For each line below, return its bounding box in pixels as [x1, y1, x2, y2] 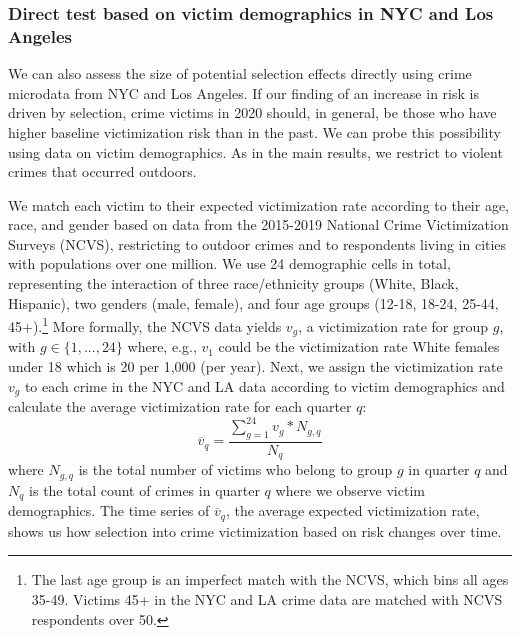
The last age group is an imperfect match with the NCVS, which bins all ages [31, 569, 509, 590]
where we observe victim [275, 479, 425, 500]
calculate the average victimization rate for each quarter [8, 396, 352, 417]
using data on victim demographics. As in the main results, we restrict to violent [8, 141, 503, 162]
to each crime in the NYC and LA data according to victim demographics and [24, 375, 505, 396]
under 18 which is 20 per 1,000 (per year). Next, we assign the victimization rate [8, 355, 503, 376]
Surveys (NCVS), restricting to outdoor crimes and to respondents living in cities [8, 233, 507, 254]
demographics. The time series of [8, 500, 210, 521]
